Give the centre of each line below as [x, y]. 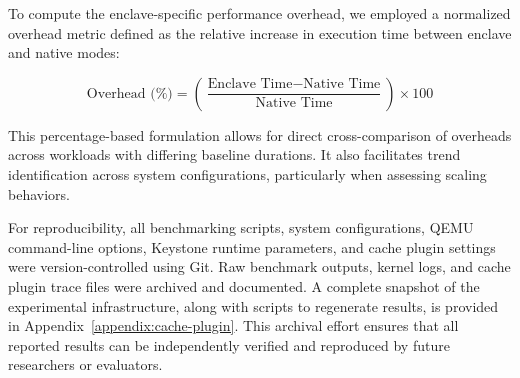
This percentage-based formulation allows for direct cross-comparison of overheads [260, 134]
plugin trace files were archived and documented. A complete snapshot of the [244, 285]
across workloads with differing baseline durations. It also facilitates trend [234, 154]
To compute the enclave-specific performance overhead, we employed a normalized [259, 13]
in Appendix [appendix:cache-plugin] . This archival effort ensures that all [233, 325]
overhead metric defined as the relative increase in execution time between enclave [260, 32]
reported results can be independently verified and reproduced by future [229, 344]
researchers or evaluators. [85, 364]
